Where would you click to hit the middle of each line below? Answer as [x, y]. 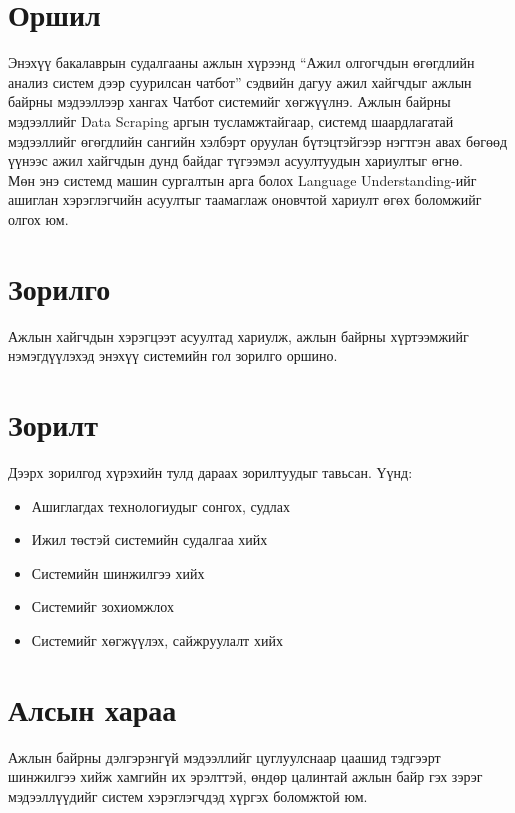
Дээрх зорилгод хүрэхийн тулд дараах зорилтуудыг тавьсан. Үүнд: [210, 471]
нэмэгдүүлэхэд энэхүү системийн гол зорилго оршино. [173, 355]
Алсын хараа [92, 708]
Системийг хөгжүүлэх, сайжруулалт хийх [157, 639]
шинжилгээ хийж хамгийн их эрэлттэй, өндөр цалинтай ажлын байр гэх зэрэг [245, 776]
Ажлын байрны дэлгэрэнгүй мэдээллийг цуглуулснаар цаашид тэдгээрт [224, 756]
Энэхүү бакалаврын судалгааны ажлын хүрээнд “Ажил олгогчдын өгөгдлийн [241, 62]
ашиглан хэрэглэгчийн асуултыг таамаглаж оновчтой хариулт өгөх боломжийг [245, 199]
